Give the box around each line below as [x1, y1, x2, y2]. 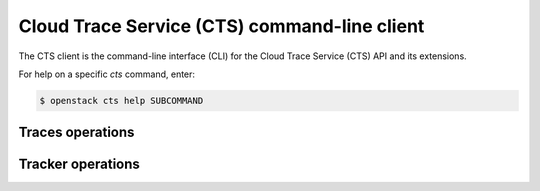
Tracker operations [18, 156, 140, 173]
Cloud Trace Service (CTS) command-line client [18, 15, 425, 37]
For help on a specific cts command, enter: [18, 68, 195, 80]
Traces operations [18, 124, 135, 141]
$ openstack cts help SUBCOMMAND [39, 95, 204, 106]
